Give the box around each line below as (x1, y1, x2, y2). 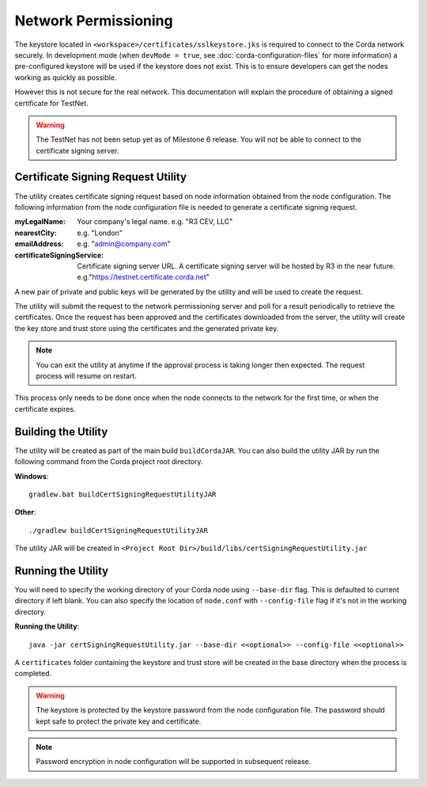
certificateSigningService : (14, 250, 104, 260)
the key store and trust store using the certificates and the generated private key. (14, 323, 279, 333)
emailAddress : (14, 239, 64, 249)
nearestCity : (14, 228, 57, 238)
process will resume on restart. (36, 371, 138, 381)
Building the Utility (14, 424, 108, 439)
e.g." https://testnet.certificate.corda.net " (77, 272, 210, 282)
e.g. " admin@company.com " (77, 239, 171, 249)
